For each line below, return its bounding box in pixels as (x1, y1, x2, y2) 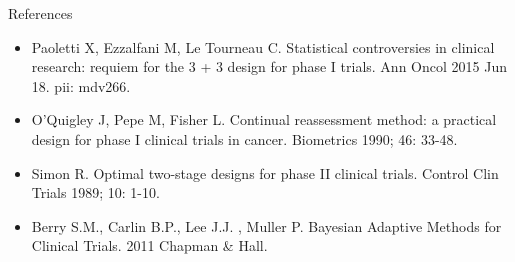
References (8, 3, 73, 23)
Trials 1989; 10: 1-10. (31, 182, 160, 203)
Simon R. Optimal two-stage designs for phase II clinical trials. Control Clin (31, 162, 499, 183)
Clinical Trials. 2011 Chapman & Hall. (31, 235, 268, 256)
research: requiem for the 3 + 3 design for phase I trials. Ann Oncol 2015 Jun (31, 56, 507, 77)
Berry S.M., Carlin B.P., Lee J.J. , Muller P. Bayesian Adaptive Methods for (31, 215, 502, 236)
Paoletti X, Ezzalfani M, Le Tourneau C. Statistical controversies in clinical (31, 36, 495, 57)
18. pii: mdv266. (31, 75, 131, 96)
